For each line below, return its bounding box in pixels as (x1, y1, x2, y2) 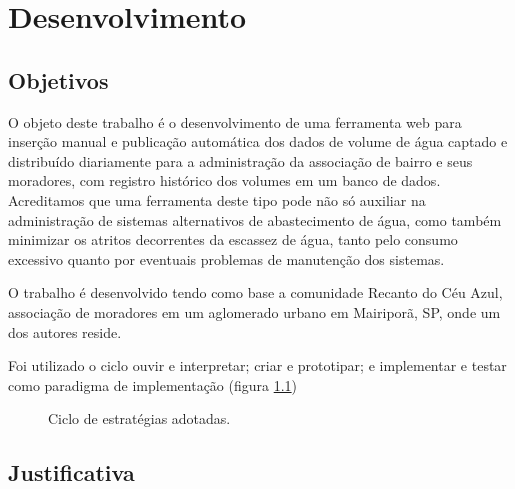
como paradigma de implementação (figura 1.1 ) (8, 374, 298, 395)
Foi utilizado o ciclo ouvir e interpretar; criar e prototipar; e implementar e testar (8, 355, 507, 376)
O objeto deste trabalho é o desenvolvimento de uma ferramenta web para (8, 111, 462, 132)
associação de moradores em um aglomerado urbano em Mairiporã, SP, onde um (8, 301, 501, 322)
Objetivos (8, 64, 109, 95)
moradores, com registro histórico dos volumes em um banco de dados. (8, 170, 441, 191)
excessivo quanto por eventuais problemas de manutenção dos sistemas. (8, 248, 445, 269)
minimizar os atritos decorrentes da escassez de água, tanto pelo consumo (8, 229, 458, 250)
